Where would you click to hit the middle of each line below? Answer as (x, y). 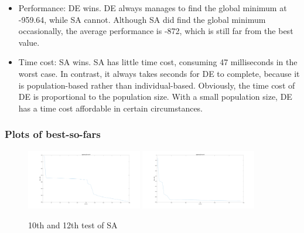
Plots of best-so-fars (53, 134)
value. (29, 42)
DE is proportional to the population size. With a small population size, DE (155, 97)
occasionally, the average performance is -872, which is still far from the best (156, 31)
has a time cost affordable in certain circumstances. (111, 108)
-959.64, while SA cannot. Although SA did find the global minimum (142, 19)
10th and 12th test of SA (73, 224)
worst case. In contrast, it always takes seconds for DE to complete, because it (159, 73)
